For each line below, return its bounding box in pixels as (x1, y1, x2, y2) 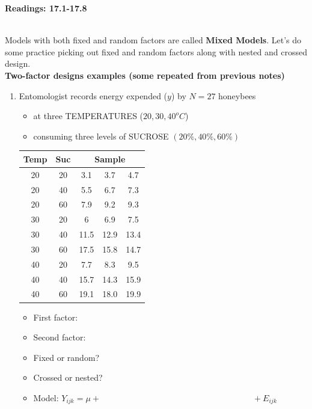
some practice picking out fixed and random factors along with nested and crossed (5, 45, 307, 58)
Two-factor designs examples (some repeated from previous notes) (5, 69, 285, 81)
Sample (94, 152, 126, 165)
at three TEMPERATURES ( (33, 109, 144, 122)
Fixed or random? (33, 351, 100, 363)
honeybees (218, 89, 256, 102)
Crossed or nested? (33, 371, 103, 384)
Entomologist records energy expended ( (19, 89, 168, 102)
